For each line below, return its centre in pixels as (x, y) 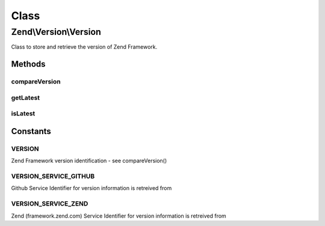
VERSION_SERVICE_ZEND (50, 204)
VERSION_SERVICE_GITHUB (53, 176)
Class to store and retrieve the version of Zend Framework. (84, 47)
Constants (31, 131)
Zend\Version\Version (56, 32)
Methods (28, 64)
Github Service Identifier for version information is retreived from (91, 188)
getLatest (26, 97)
